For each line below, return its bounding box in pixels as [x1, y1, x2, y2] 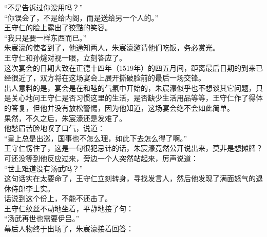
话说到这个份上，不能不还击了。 [4, 193, 112, 204]
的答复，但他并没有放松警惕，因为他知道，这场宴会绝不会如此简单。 [4, 102, 234, 113]
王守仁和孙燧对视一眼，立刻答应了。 [4, 52, 126, 63]
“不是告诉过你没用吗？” [4, 2, 83, 12]
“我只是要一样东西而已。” [4, 32, 87, 43]
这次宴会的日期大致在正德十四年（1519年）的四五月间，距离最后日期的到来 [4, 62, 256, 73]
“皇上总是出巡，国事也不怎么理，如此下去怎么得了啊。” [4, 132, 187, 143]
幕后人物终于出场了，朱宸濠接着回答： [4, 223, 133, 234]
